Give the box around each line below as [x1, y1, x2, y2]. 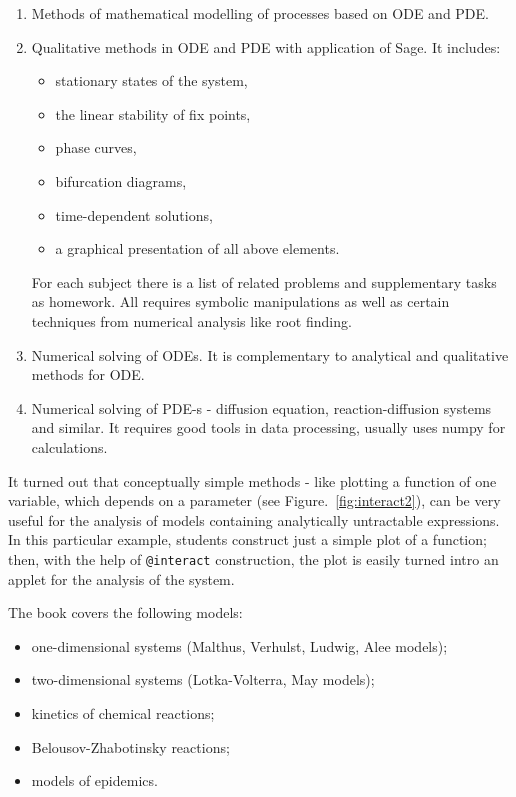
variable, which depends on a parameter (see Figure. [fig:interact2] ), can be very [8, 490, 501, 511]
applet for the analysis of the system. [8, 568, 235, 589]
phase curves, [55, 137, 137, 158]
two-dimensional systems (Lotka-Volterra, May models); [31, 669, 375, 690]
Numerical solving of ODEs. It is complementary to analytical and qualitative [31, 344, 509, 365]
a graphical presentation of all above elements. [55, 238, 340, 259]
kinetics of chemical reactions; [31, 702, 215, 723]
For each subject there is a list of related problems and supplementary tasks [31, 271, 497, 292]
